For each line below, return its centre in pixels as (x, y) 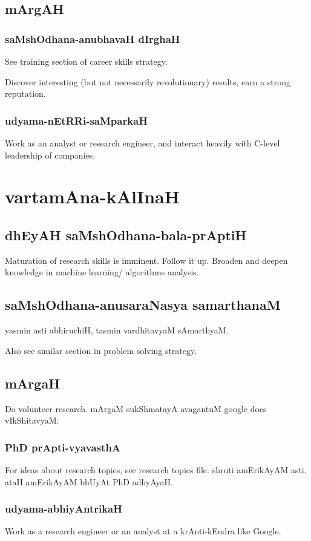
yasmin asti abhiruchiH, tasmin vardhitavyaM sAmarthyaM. (117, 330)
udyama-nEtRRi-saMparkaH (76, 120)
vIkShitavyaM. (32, 420)
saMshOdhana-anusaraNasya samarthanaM (143, 305)
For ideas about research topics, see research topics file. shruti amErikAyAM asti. (156, 469)
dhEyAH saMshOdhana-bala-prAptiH (126, 234)
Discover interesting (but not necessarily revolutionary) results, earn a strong (148, 81)
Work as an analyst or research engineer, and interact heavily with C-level (142, 143)
